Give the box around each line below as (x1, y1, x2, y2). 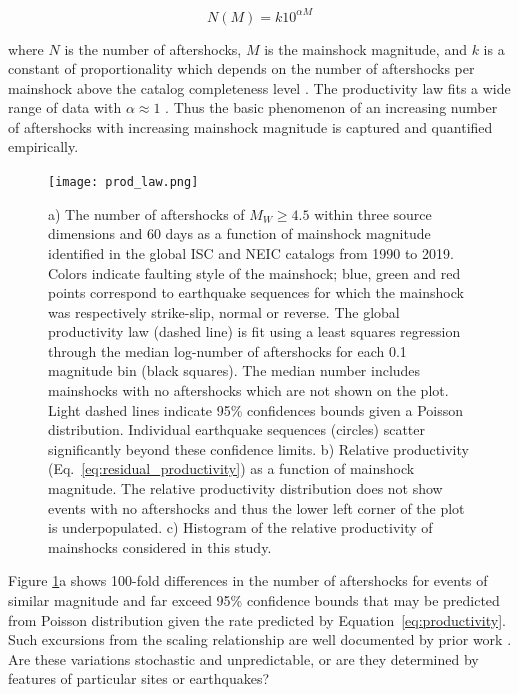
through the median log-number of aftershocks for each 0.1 (48, 340, 407, 361)
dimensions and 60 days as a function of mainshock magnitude (48, 223, 431, 244)
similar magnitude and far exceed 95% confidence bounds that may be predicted (8, 590, 500, 610)
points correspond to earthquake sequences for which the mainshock (48, 282, 464, 303)
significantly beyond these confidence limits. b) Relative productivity (48, 438, 469, 459)
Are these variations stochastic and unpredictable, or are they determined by (8, 648, 479, 669)
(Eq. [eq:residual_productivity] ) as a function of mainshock (48, 458, 415, 479)
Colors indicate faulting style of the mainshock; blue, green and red (48, 262, 461, 283)
